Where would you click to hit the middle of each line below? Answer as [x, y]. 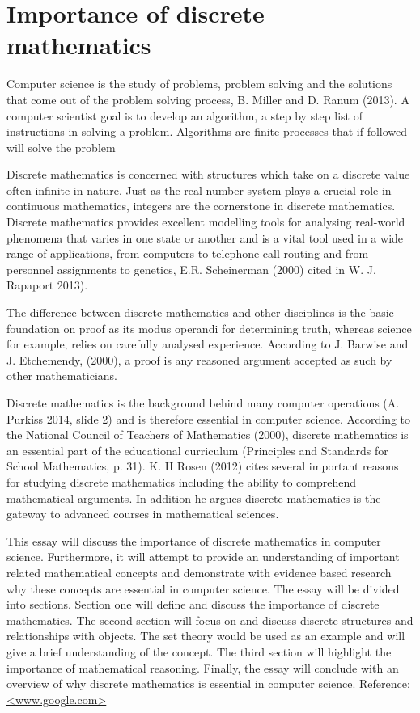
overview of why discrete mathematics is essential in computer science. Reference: [208, 683]
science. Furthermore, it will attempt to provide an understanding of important [203, 557]
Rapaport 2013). [47, 285]
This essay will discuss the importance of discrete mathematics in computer [194, 540]
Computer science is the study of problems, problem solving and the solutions [199, 84]
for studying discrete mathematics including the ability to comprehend [182, 481]
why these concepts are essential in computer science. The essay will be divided [203, 588]
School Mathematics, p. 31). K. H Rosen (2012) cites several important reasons [203, 466]
